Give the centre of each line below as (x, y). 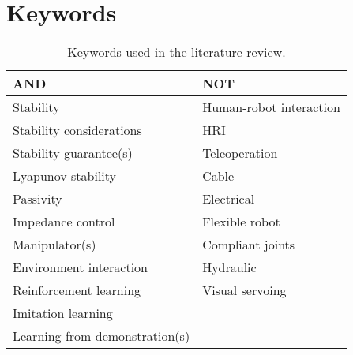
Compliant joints (249, 245)
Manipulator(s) (54, 245)
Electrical (229, 199)
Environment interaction (81, 267)
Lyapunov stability (65, 176)
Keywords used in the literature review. (176, 52)
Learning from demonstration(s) (101, 336)
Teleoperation (240, 153)
